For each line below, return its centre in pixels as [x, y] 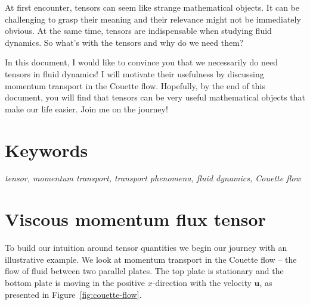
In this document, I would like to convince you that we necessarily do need [141, 62]
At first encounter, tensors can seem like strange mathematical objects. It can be [152, 7]
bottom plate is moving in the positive [75, 282]
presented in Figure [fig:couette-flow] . [73, 294]
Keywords [46, 150]
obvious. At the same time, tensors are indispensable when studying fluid [138, 31]
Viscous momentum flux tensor [135, 219]
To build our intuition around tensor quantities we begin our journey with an [146, 248]
